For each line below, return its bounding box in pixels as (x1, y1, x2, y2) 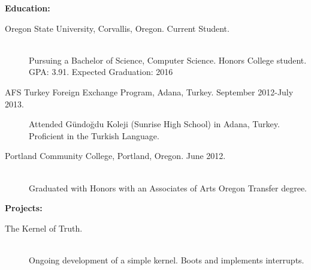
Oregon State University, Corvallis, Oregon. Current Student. (5, 22, 230, 34)
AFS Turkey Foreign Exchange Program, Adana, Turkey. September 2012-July (5, 85, 294, 98)
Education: (5, 2, 50, 14)
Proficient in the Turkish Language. (29, 129, 159, 142)
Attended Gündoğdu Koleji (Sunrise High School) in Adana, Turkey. (29, 118, 280, 130)
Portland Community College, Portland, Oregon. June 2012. (5, 149, 226, 162)
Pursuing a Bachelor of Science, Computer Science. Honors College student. (29, 53, 307, 66)
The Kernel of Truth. (5, 221, 83, 234)
